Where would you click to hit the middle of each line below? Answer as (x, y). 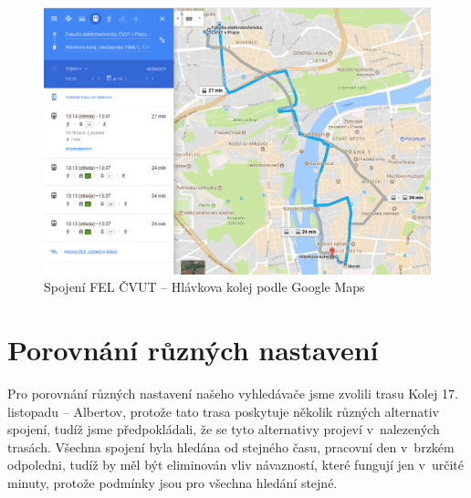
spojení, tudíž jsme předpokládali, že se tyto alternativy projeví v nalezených (224, 429)
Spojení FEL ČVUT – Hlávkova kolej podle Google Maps (204, 287)
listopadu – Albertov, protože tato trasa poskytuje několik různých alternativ (223, 411)
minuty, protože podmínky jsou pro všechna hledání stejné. (173, 483)
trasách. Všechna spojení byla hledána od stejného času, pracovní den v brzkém (231, 446)
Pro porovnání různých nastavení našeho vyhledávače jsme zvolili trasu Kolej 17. (233, 394)
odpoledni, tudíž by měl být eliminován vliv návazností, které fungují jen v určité (235, 465)
